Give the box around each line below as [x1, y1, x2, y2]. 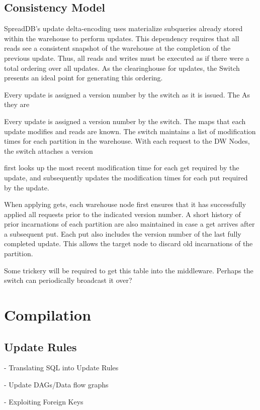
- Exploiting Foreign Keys [4, 396, 83, 406]
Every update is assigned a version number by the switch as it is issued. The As [4, 89, 250, 99]
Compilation [4, 304, 92, 325]
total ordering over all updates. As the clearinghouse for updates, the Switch [4, 62, 240, 73]
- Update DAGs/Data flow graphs [4, 379, 109, 390]
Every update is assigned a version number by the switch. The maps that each [4, 116, 246, 126]
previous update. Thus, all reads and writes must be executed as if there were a [4, 52, 249, 63]
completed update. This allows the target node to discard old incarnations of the [4, 238, 253, 249]
